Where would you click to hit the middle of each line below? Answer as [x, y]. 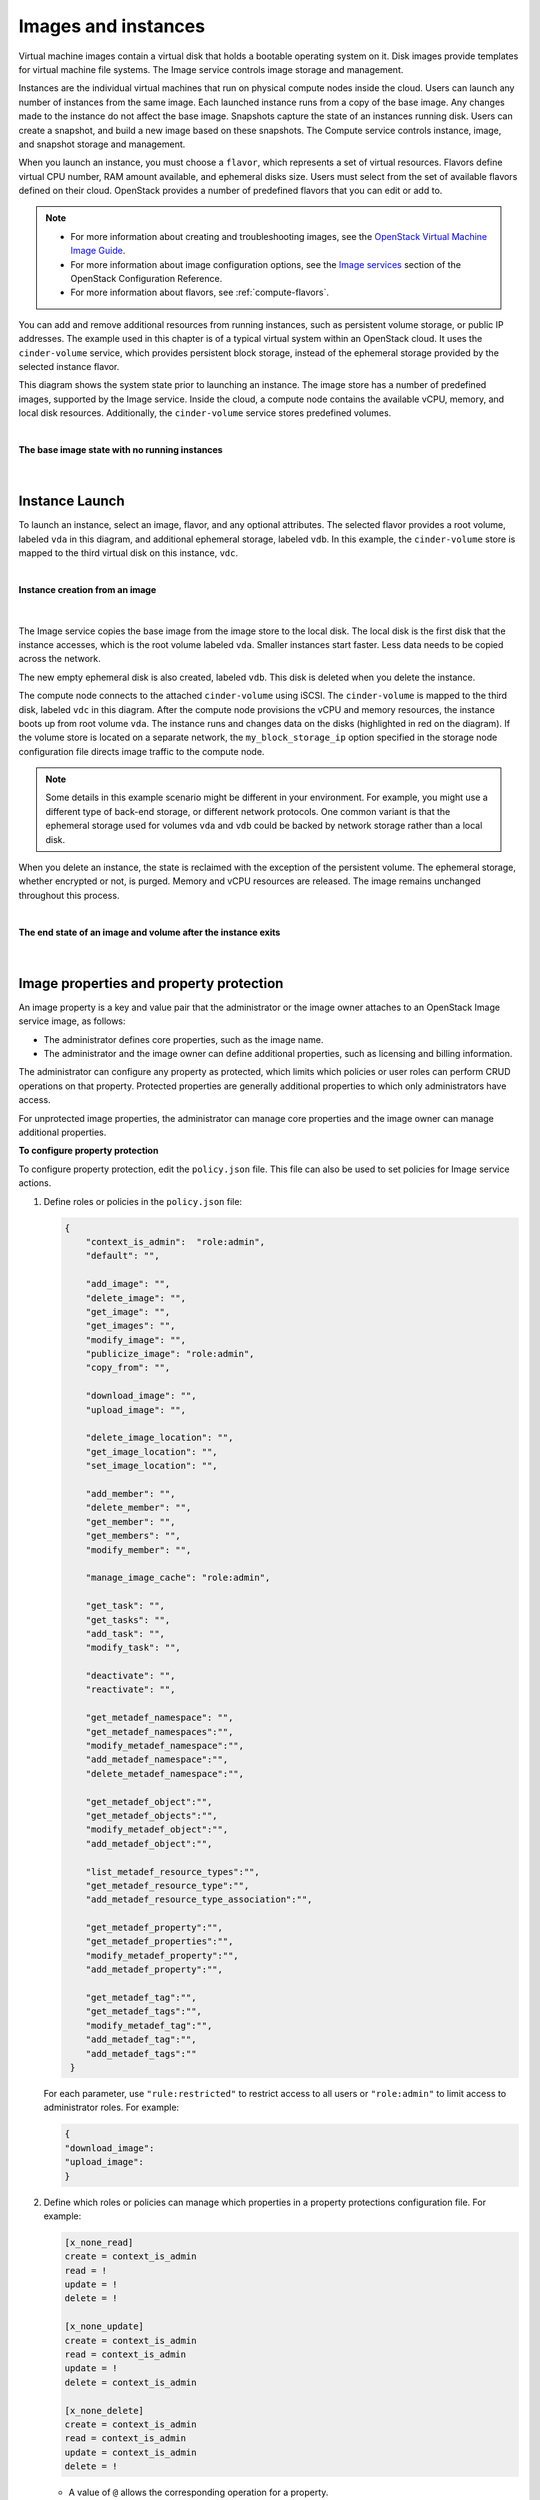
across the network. [59, 659]
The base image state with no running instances [121, 449]
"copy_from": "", [128, 1368]
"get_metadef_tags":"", [143, 2011]
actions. [35, 1183]
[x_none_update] [104, 2326]
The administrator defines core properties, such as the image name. [183, 1039]
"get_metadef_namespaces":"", [159, 1731]
